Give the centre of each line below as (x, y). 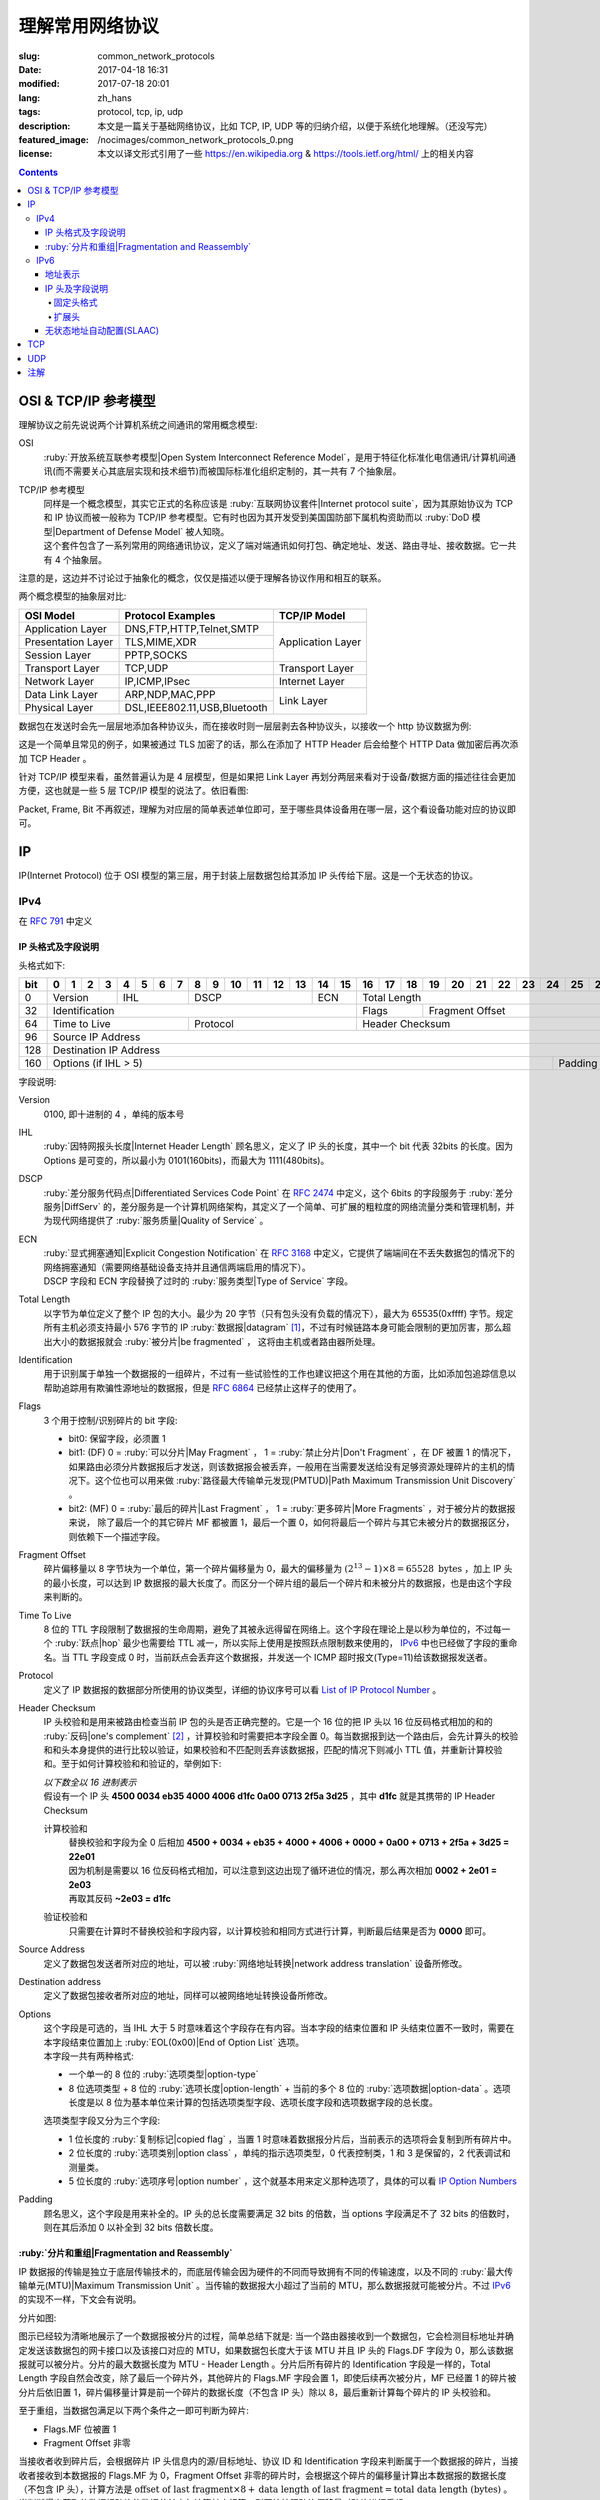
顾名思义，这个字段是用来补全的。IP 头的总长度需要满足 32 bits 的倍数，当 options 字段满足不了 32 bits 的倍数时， (279, 2213)
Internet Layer (311, 681)
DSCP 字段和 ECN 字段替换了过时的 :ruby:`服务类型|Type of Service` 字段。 (198, 1281)
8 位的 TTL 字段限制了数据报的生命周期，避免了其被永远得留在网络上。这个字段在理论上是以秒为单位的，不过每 (272, 1629)
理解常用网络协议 (89, 26)
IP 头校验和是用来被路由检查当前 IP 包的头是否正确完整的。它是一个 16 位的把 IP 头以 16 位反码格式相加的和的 (268, 1722)
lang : (29, 97)
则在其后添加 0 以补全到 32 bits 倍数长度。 (131, 2227)
